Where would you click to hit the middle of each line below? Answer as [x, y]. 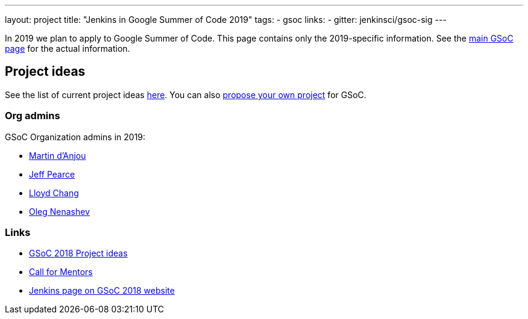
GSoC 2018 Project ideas [78, 253]
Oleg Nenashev [60, 211]
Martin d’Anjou [58, 155]
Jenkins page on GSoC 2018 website [102, 291]
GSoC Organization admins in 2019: [75, 137]
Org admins [33, 116]
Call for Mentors [61, 272]
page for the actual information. [68, 48]
